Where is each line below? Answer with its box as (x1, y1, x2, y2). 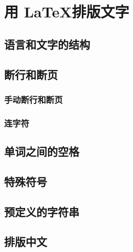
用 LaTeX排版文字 (4, 1, 129, 22)
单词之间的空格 (4, 143, 79, 159)
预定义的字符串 (4, 203, 79, 219)
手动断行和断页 (4, 93, 63, 106)
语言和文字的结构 (4, 36, 90, 52)
